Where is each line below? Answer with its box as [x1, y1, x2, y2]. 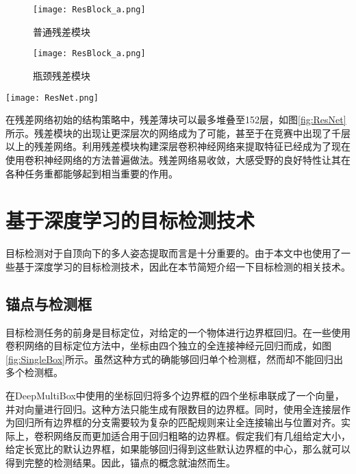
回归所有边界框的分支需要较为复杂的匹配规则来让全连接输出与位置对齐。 [14, 415, 341, 429]
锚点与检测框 [5, 292, 92, 314]
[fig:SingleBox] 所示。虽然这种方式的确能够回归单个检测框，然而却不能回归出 [5, 351, 343, 366]
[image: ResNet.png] [5, 92, 99, 103]
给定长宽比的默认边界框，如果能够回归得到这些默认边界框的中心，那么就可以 [5, 442, 351, 456]
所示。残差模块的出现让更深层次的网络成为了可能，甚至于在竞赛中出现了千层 [5, 125, 351, 140]
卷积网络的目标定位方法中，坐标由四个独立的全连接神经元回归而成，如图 [5, 338, 331, 353]
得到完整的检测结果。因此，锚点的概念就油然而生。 [5, 455, 236, 469]
